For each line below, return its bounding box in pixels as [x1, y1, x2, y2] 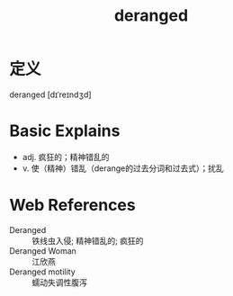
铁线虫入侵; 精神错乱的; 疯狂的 [31, 235, 144, 246]
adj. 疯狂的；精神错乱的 [22, 151, 110, 162]
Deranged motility [9, 266, 76, 277]
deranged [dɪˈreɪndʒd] [9, 89, 92, 100]
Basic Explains [9, 121, 121, 141]
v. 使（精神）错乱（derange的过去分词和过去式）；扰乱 [22, 163, 224, 174]
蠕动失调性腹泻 [31, 276, 87, 288]
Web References [9, 195, 137, 216]
